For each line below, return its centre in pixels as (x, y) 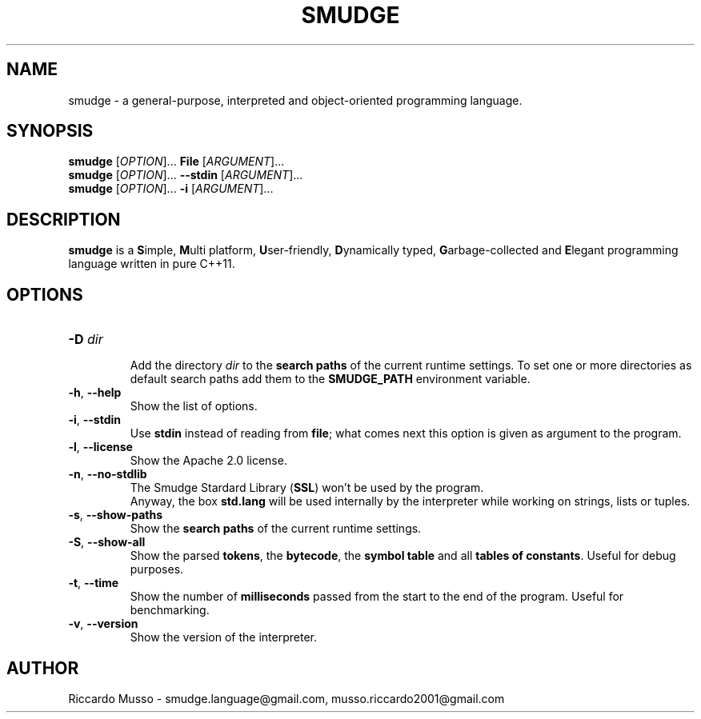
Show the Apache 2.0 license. (208, 461)
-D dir (86, 340)
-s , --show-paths (116, 515)
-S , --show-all (107, 542)
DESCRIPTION (64, 219)
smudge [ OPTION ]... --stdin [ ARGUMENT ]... (186, 175)
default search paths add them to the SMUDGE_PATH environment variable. (330, 379)
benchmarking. (170, 610)
